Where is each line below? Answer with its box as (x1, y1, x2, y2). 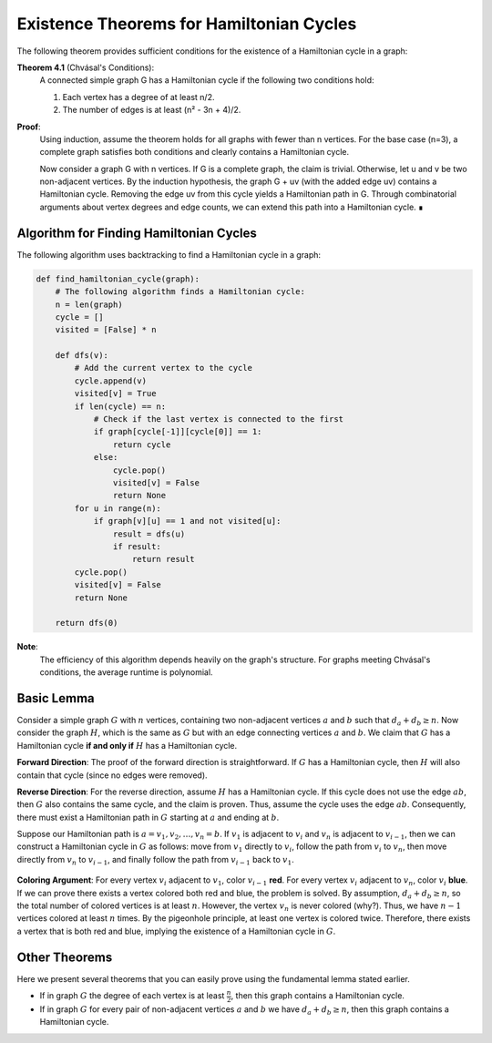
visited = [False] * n (55, 324, 157, 335)
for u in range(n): (74, 503, 161, 514)
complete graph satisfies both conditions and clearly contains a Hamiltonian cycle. (39, 147, 350, 158)
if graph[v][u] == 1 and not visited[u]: (93, 516, 282, 527)
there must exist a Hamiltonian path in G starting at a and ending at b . (16, 812, 280, 823)
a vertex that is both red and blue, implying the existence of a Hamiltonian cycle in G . (16, 925, 336, 936)
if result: (112, 541, 161, 551)
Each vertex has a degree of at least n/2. (62, 91, 215, 102)
